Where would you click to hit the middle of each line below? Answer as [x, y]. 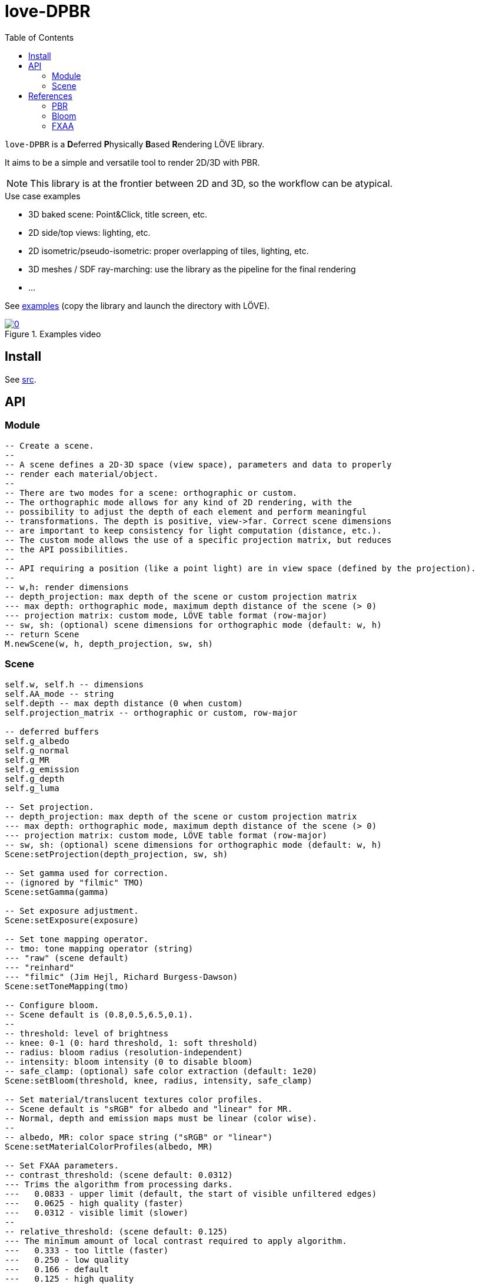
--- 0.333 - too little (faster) [87, 1250]
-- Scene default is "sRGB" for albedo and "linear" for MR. [149, 1109]
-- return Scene [42, 634]
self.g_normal [37, 750]
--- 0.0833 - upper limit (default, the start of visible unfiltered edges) [191, 1194]
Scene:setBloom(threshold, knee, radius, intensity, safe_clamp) [159, 1080]
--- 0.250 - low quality [67, 1260]
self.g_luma [32, 788]
